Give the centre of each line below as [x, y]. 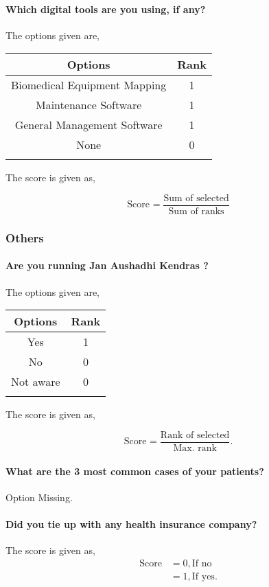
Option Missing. [39, 497]
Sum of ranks [196, 212]
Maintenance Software [89, 105]
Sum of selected [196, 198]
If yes [203, 577]
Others [25, 237]
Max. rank [195, 448]
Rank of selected [195, 435]
